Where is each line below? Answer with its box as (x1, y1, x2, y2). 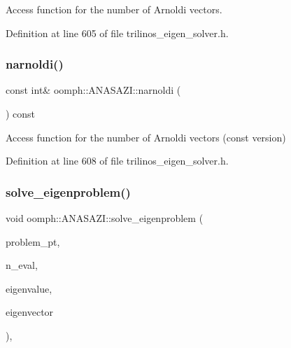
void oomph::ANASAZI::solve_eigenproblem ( (6, 211, 204, 225)
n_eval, (6, 258, 38, 272)
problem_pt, (6, 234, 60, 249)
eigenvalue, (6, 281, 52, 295)
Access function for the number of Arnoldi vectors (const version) (6, 130, 286, 144)
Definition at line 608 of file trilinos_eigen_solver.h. (6, 153, 229, 168)
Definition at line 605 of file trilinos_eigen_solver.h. (6, 25, 229, 40)
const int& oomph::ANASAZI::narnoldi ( (6, 83, 181, 97)
